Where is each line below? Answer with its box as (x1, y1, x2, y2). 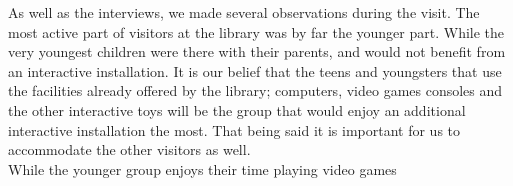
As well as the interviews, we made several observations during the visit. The (8, 2, 480, 22)
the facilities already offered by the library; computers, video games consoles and (8, 80, 503, 101)
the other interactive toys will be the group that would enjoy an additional (8, 99, 466, 120)
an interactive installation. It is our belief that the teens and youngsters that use (8, 60, 502, 81)
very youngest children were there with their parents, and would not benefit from (8, 41, 506, 62)
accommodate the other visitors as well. (8, 139, 251, 160)
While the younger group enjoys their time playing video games (8, 158, 397, 179)
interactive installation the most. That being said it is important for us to (8, 119, 461, 140)
